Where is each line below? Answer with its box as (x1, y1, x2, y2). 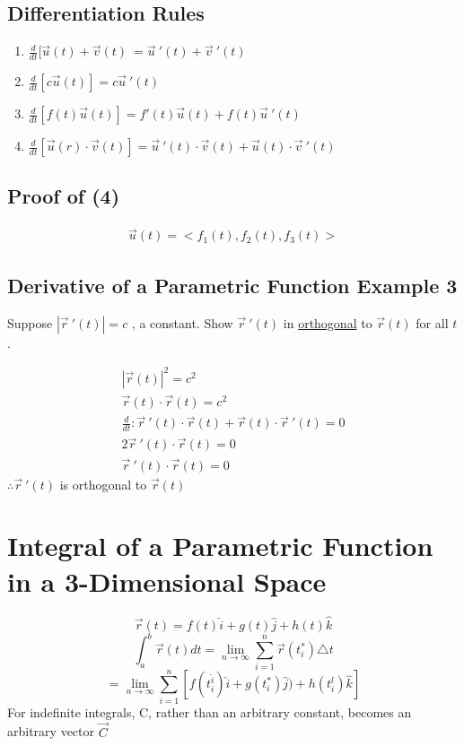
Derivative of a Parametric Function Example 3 (7, 271, 458, 299)
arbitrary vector (7, 722, 95, 741)
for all (416, 313, 449, 332)
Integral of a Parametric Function (7, 527, 433, 564)
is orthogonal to (59, 474, 147, 493)
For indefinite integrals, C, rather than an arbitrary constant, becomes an (7, 702, 412, 721)
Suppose (7, 313, 53, 332)
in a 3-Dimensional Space (7, 562, 327, 599)
